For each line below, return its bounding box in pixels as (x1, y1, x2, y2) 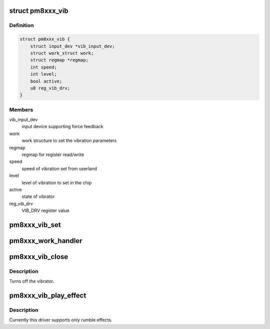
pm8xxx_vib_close (9, 252, 68, 261)
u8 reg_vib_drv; (30, 85, 70, 91)
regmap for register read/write (21, 151, 84, 157)
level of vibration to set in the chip (21, 179, 92, 185)
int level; (30, 71, 57, 77)
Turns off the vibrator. (9, 278, 54, 284)
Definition (9, 22, 34, 29)
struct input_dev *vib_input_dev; (30, 43, 115, 49)
